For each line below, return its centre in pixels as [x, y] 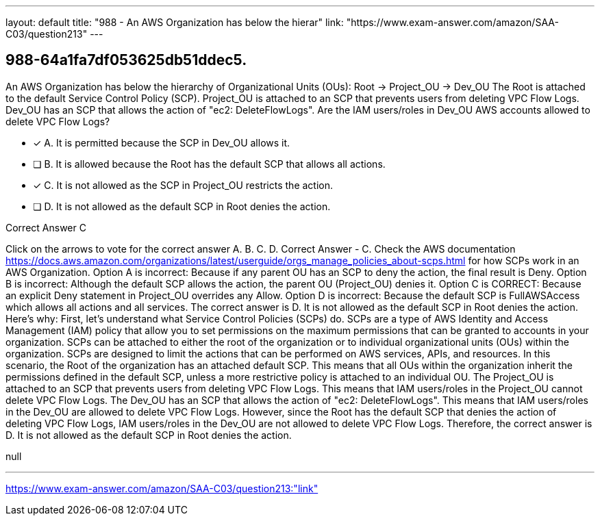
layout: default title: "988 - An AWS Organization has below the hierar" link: [175, 22]
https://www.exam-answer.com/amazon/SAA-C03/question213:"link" [162, 488]
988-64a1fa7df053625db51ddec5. [126, 60]
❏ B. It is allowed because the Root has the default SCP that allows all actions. [209, 164]
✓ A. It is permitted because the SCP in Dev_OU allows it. [162, 142]
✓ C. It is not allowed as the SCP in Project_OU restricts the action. [183, 185]
